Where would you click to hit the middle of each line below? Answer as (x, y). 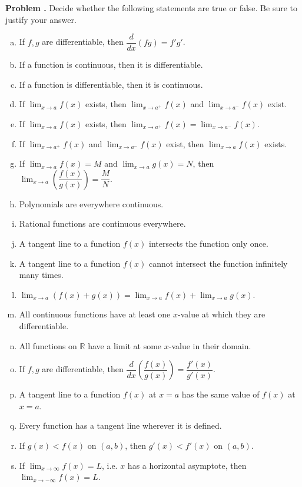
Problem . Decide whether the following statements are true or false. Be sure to (152, 8)
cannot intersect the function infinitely (218, 263)
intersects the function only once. (209, 243)
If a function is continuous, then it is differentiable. (111, 64)
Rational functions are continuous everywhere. (102, 223)
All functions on (48, 345)
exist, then (185, 143)
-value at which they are (221, 314)
